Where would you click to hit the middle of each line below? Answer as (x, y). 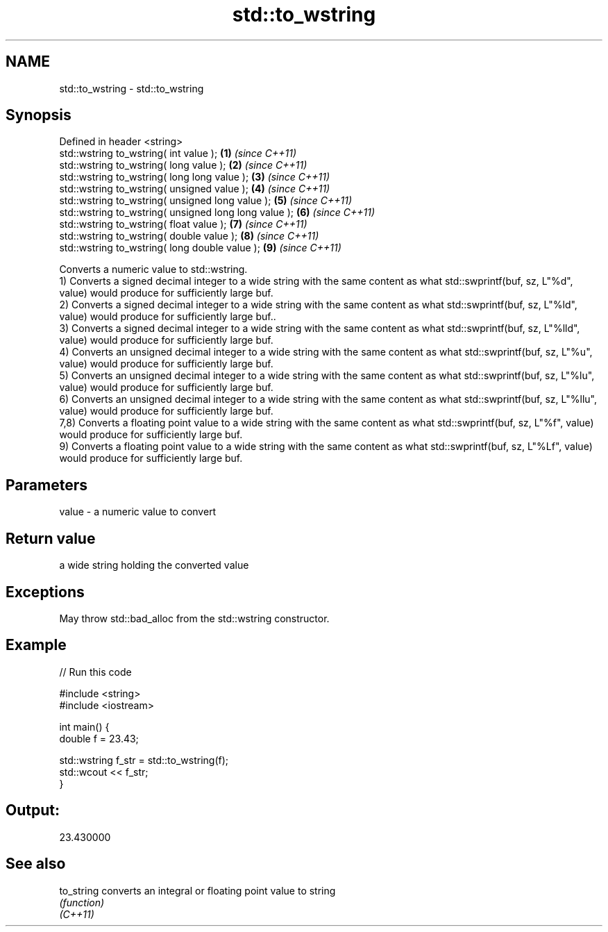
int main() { (84, 726)
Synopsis (39, 115)
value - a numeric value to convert (138, 512)
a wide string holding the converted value (154, 565)
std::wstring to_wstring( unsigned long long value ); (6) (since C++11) (217, 213)
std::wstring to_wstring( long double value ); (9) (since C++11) (200, 248)
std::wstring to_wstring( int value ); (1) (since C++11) (178, 153)
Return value (51, 538)
